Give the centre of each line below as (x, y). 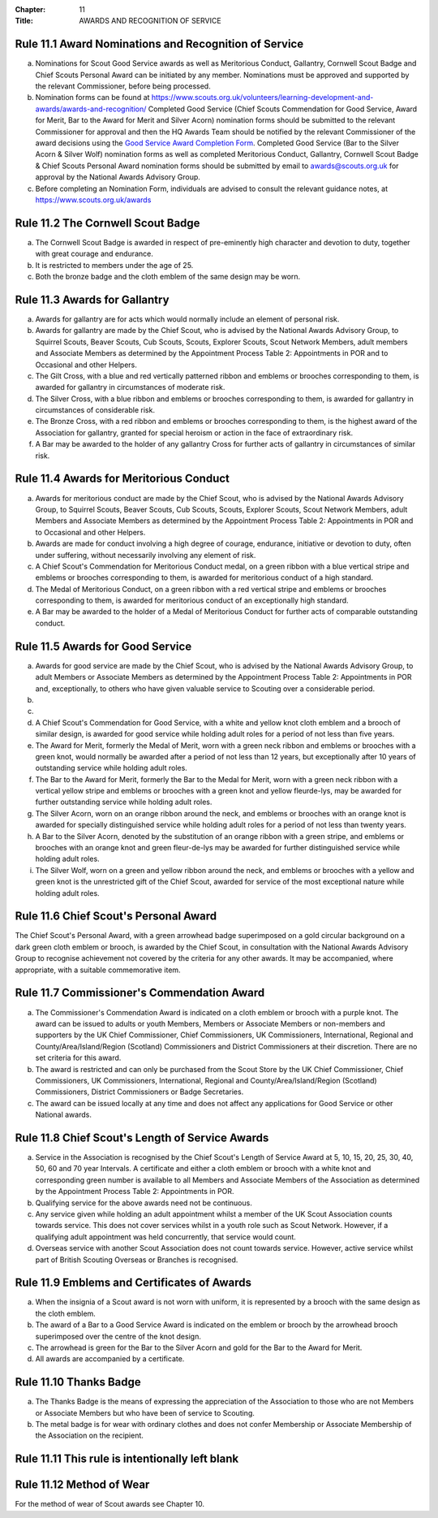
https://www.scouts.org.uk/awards (93, 200)
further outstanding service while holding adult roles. (124, 802)
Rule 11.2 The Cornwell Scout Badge (107, 223)
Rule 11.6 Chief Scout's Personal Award (116, 917)
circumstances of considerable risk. (95, 410)
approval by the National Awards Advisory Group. (118, 177)
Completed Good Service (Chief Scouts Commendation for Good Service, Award (283, 109)
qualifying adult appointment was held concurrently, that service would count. (165, 1237)
